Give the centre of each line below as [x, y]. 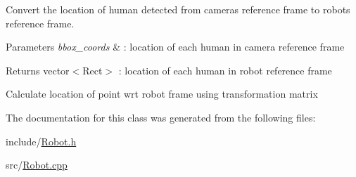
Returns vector [38, 70]
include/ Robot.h [41, 141]
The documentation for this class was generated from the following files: [161, 117]
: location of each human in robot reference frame [225, 70]
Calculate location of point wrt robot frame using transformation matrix [162, 94]
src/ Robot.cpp [37, 165]
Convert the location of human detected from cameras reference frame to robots [178, 9]
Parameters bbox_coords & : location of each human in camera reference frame [175, 47]
